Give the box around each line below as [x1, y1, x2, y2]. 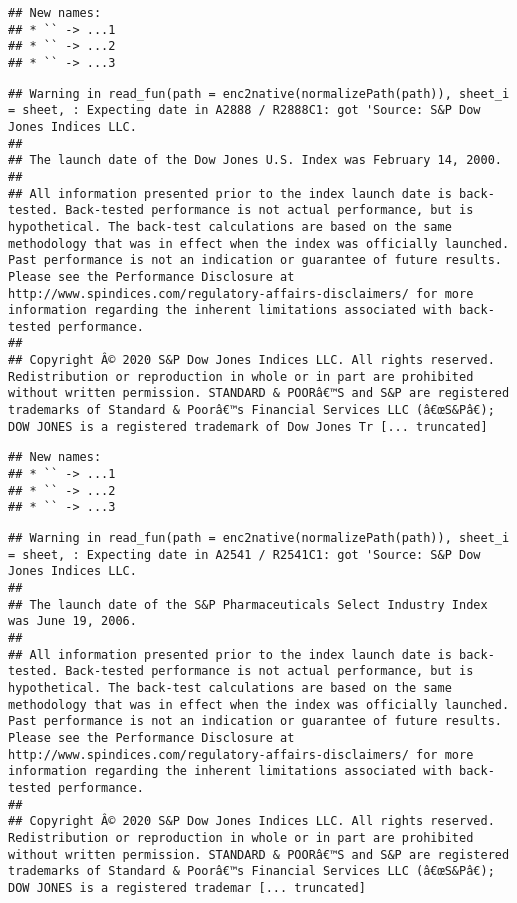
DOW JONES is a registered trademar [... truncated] [8, 880, 366, 895]
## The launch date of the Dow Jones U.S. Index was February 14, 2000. [8, 153, 502, 168]
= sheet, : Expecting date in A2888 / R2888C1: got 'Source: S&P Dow [8, 103, 481, 118]
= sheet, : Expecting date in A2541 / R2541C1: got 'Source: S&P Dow [8, 547, 481, 562]
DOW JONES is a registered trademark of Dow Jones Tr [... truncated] [8, 419, 488, 434]
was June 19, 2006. [8, 614, 137, 629]
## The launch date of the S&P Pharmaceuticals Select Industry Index [8, 597, 488, 612]
